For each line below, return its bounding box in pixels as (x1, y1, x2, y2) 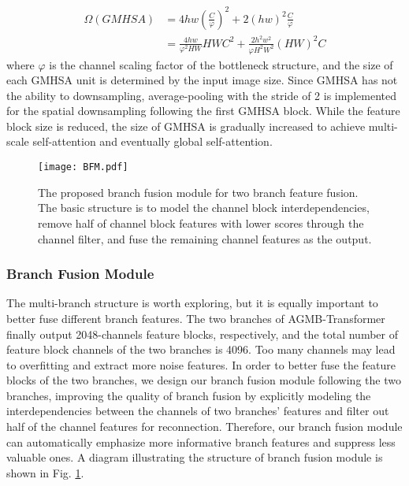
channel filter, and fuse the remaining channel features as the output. (38, 230, 372, 247)
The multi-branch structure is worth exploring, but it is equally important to (6, 295, 378, 311)
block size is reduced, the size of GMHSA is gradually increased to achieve (6, 117, 366, 134)
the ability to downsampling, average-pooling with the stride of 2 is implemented (6, 87, 396, 103)
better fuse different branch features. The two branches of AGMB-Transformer (6, 310, 385, 326)
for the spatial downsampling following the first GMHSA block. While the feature (6, 102, 400, 119)
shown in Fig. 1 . (6, 464, 84, 480)
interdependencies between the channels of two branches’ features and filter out (6, 403, 389, 419)
